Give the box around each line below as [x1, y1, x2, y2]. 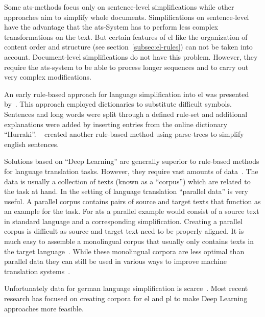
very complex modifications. [4, 71, 91, 82]
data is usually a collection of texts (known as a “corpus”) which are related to [4, 176, 251, 186]
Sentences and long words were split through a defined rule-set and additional [4, 108, 248, 119]
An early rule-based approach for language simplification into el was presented [4, 88, 249, 99]
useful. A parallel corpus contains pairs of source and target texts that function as [4, 196, 261, 206]
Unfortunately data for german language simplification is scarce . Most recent [4, 283, 248, 294]
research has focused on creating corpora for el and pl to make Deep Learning [4, 293, 248, 304]
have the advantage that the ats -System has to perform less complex [4, 21, 219, 32]
